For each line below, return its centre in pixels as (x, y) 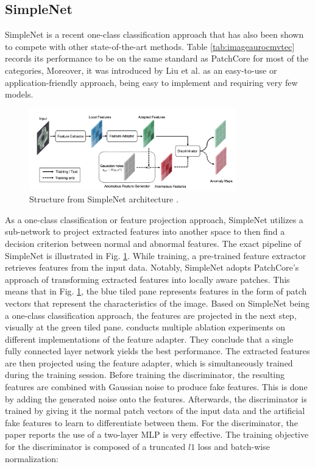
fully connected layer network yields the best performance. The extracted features (157, 351)
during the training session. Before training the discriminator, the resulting (145, 375)
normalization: (32, 458)
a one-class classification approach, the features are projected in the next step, (151, 315)
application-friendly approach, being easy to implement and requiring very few (151, 82)
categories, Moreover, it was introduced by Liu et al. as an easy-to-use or (141, 70)
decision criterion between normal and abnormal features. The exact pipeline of (153, 243)
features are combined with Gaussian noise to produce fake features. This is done (156, 387)
